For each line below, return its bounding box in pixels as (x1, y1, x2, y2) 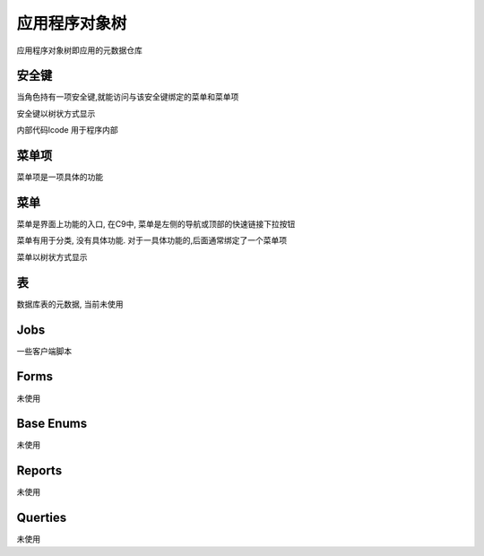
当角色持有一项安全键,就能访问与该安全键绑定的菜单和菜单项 (16, 91, 239, 102)
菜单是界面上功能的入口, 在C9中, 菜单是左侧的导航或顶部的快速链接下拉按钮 (16, 219, 296, 230)
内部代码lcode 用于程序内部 (16, 125, 118, 135)
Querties (16, 510, 67, 526)
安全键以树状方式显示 (16, 108, 96, 118)
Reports (16, 463, 63, 479)
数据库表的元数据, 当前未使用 (16, 299, 124, 309)
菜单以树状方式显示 (16, 251, 88, 262)
